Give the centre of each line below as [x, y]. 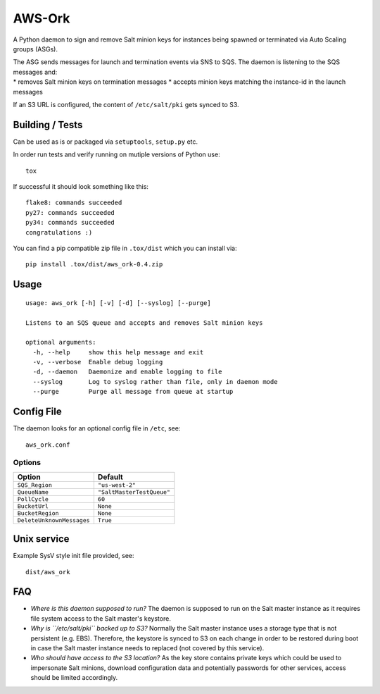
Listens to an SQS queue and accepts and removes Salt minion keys [144, 323]
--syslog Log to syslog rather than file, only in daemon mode [155, 382]
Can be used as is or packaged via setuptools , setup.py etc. [106, 142]
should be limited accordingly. [74, 678]
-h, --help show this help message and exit [118, 352]
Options [27, 463]
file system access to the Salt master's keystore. [101, 618]
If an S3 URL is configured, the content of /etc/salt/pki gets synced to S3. [126, 104]
